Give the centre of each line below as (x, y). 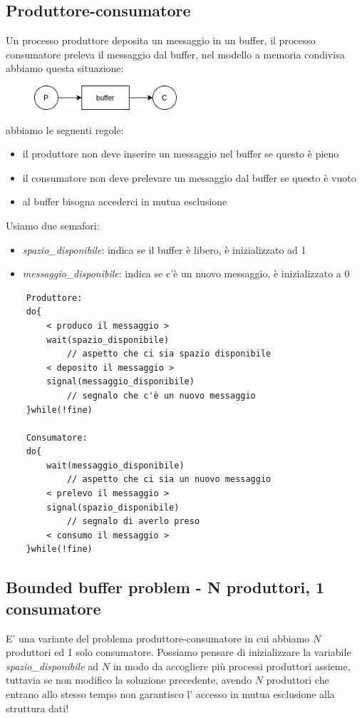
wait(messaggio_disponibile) (115, 465)
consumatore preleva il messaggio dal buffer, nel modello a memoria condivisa (175, 54)
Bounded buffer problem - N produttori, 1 (165, 587)
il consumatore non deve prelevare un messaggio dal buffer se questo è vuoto (189, 177)
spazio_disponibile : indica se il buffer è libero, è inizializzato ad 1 (164, 249)
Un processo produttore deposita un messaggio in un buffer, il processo (161, 40)
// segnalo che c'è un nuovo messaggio (161, 395)
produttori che (298, 680)
